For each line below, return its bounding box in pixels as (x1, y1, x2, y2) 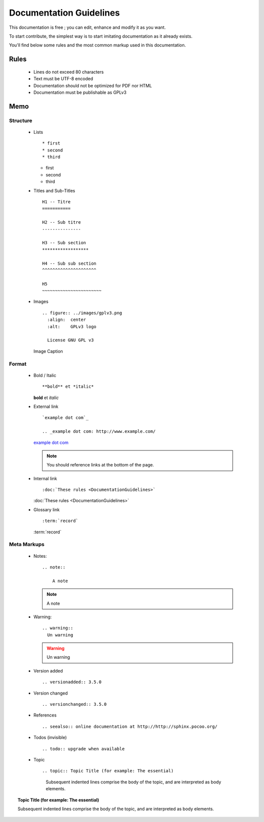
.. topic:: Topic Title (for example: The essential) (42, 768, 174, 774)
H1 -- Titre (42, 199, 71, 205)
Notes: (33, 553, 47, 559)
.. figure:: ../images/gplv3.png (42, 310, 122, 316)
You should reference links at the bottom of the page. (46, 462, 154, 468)
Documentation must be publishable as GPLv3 (33, 89, 127, 95)
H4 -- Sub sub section (42, 260, 97, 266)
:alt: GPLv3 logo (47, 324, 97, 329)
